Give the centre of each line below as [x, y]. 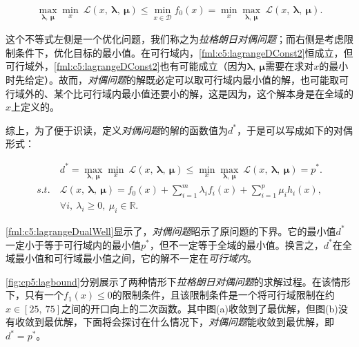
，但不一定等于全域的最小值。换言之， [236, 244]
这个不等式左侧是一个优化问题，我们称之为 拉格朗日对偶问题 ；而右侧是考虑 [175, 39]
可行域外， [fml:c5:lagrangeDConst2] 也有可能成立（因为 [126, 66]
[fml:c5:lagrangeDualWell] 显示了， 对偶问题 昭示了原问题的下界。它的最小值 [171, 231]
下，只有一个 [35, 295]
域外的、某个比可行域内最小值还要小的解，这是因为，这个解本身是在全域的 [184, 93]
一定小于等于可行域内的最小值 [73, 244]
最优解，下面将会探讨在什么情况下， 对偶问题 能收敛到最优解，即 [189, 322]
